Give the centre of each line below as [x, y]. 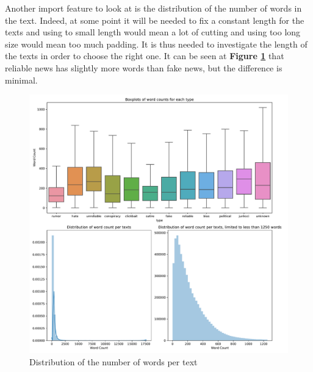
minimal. [21, 80]
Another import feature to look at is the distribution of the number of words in [153, 8]
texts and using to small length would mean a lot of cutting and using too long [153, 32]
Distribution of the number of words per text [113, 361]
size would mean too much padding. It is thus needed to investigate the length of [156, 44]
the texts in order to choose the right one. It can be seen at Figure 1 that [145, 56]
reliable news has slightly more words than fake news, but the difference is [144, 67]
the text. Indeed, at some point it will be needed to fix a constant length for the [155, 20]
